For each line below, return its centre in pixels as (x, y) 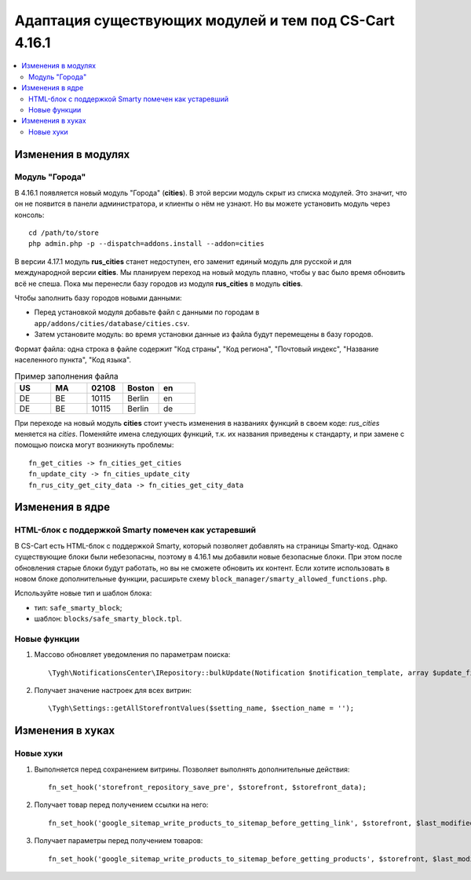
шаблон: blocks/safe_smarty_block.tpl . (108, 619)
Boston (141, 387)
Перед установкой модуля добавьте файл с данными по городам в (147, 312)
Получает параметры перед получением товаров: (119, 841)
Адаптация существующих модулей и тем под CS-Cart (205, 20)
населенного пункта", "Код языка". (73, 359)
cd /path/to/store (64, 233)
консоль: (29, 214)
